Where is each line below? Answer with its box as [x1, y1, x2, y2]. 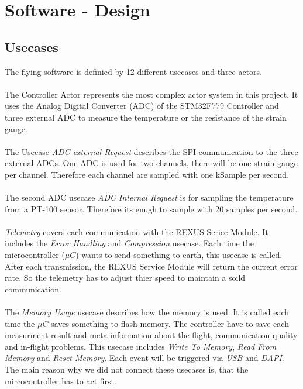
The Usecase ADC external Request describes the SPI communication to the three [5, 145, 298, 157]
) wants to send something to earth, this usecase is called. [75, 249, 283, 261]
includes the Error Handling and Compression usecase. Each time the [5, 237, 254, 249]
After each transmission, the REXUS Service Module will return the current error [5, 260, 298, 272]
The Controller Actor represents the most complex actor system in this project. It [5, 88, 298, 100]
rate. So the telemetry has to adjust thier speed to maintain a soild [5, 271, 246, 284]
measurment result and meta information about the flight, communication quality [5, 329, 298, 341]
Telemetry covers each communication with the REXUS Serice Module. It [5, 225, 268, 237]
